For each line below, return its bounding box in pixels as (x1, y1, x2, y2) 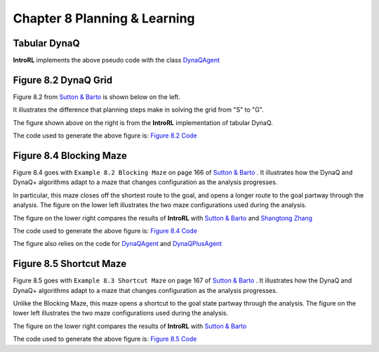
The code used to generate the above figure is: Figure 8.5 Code (13, 334, 197, 344)
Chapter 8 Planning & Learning (13, 11, 196, 26)
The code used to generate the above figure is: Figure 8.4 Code (13, 227, 198, 235)
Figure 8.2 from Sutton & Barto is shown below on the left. (13, 92, 180, 101)
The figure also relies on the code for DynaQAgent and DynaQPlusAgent (13, 240, 222, 248)
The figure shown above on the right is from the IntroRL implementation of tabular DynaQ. (13, 118, 273, 126)
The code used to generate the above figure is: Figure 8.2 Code (13, 131, 197, 140)
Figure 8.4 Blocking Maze (13, 150, 128, 162)
